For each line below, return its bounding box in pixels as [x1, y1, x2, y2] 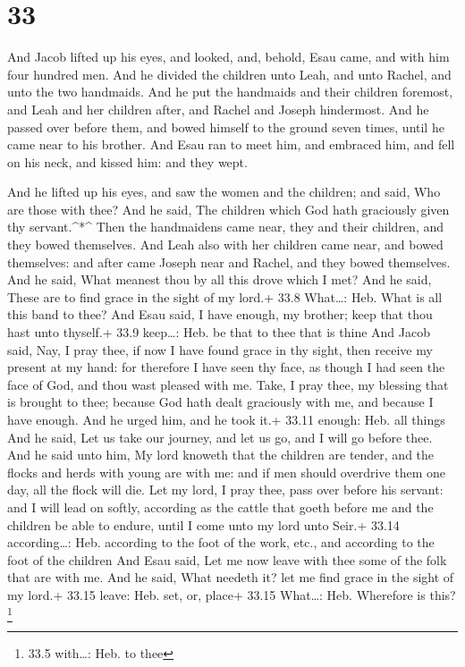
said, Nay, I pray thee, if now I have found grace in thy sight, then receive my [7, 340, 433, 359]
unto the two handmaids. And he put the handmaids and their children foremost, [7, 82, 453, 101]
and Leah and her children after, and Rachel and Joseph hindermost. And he [7, 99, 429, 118]
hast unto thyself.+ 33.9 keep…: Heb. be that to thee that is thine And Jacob [7, 323, 430, 342]
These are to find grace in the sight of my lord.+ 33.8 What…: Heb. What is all [7, 287, 443, 306]
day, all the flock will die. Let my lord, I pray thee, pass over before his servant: [7, 480, 444, 499]
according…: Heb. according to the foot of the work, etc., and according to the [7, 533, 435, 552]
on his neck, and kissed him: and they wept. [7, 152, 248, 171]
